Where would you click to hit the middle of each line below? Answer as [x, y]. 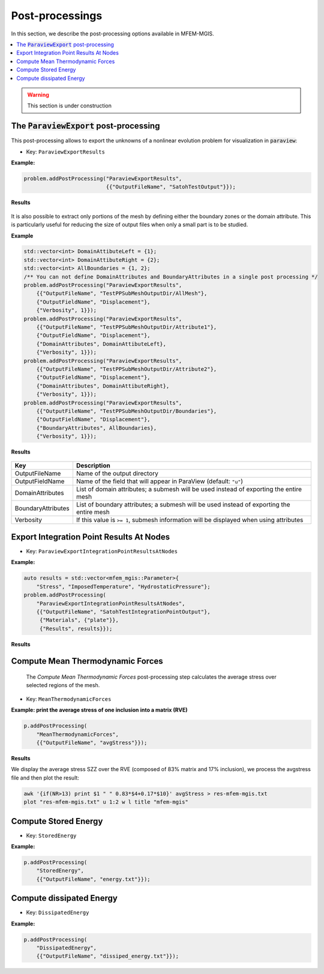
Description [93, 466]
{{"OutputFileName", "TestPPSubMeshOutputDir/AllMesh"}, [122, 293]
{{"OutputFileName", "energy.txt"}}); [93, 879]
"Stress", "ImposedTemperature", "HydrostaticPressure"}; [123, 586]
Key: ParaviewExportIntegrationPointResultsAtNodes [102, 551]
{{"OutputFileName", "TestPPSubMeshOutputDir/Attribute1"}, [127, 327]
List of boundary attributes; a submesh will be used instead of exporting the [183, 505]
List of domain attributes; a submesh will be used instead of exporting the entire [189, 489]
